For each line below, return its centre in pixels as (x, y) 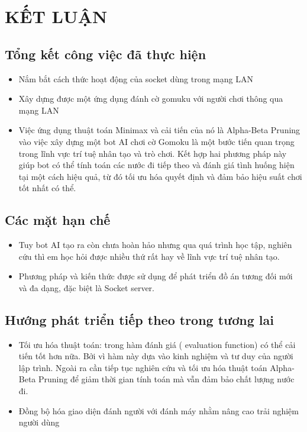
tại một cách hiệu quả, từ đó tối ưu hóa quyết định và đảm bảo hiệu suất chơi (160, 176)
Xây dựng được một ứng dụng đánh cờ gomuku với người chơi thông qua (151, 99)
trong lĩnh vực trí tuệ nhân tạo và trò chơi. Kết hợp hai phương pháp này (153, 153)
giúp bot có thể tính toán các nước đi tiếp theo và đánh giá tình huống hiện (156, 165)
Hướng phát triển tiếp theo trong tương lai (139, 319)
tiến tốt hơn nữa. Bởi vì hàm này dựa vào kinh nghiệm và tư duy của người (156, 356)
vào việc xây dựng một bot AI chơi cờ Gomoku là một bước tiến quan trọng (156, 141)
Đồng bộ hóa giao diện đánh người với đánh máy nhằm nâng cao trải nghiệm (159, 410)
